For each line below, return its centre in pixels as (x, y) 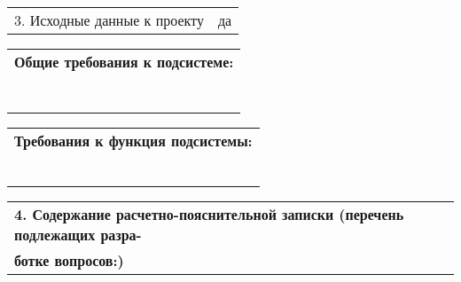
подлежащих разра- (78, 235)
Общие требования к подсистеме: (124, 62)
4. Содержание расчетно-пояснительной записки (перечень (209, 214)
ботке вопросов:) (69, 260)
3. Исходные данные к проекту (109, 20)
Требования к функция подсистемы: (133, 141)
